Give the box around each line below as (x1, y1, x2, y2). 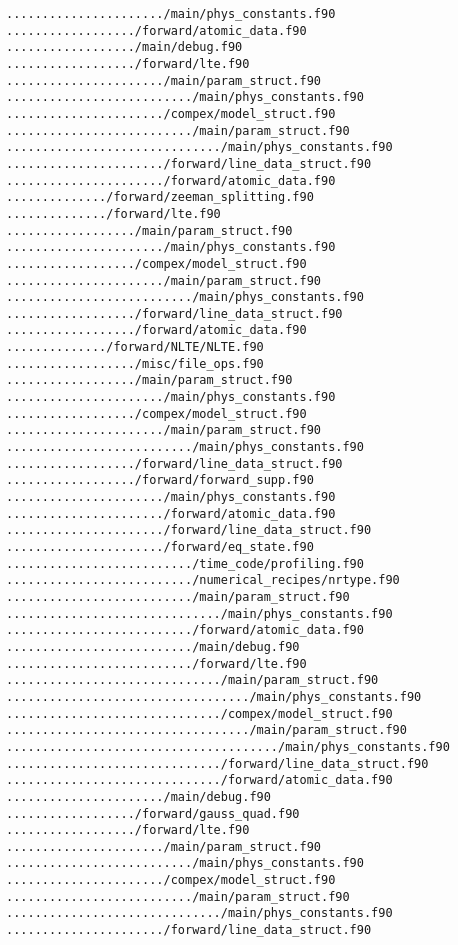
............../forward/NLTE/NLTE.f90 (6, 340, 264, 355)
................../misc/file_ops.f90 (6, 356, 264, 371)
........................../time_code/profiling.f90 (6, 556, 364, 571)
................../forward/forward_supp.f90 (6, 473, 314, 488)
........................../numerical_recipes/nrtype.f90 (6, 573, 400, 588)
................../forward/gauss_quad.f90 (6, 806, 300, 821)
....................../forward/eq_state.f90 (6, 540, 314, 554)
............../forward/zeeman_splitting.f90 (6, 190, 314, 205)
